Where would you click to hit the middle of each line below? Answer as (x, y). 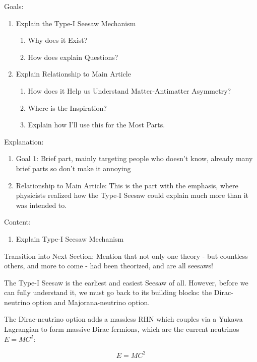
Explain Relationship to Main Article (73, 74)
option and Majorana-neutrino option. (91, 302)
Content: (17, 222)
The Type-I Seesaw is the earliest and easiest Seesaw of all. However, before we (126, 282)
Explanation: (24, 141)
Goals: (14, 6)
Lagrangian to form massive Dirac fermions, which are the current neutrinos (122, 329)
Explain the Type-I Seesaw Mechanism (76, 23)
